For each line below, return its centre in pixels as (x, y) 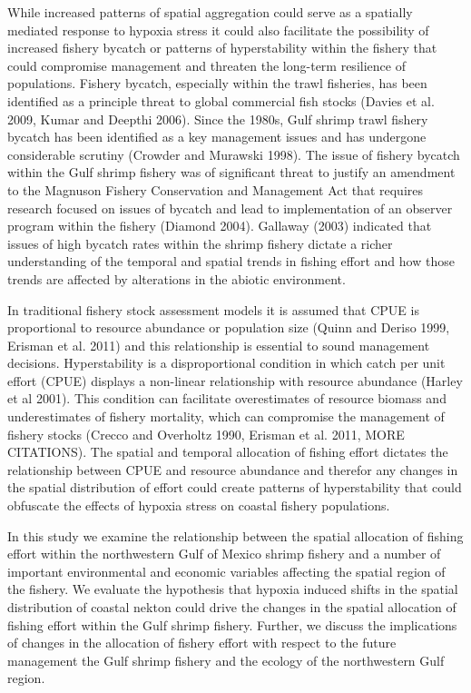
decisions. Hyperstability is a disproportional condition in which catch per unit (226, 363)
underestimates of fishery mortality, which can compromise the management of (226, 416)
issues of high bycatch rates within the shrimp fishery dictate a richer (200, 243)
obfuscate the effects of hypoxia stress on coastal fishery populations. (199, 505)
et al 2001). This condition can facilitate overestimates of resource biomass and (227, 398)
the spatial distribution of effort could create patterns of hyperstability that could (235, 487)
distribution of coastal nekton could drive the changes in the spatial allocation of (232, 607)
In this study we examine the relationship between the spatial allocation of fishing (235, 535)
